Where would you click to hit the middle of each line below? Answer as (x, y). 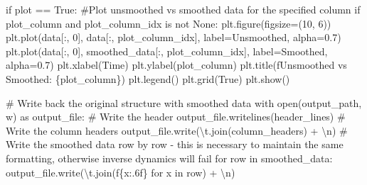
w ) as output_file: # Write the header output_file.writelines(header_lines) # (176, 117)
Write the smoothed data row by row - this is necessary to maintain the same (175, 144)
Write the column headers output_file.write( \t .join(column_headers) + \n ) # (177, 130)
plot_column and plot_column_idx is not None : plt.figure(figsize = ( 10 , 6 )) (169, 23)
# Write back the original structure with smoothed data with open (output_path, (184, 102)
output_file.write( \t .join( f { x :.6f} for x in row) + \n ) (121, 172)
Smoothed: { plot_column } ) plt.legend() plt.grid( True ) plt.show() (148, 78)
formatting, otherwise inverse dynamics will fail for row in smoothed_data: (169, 158)
